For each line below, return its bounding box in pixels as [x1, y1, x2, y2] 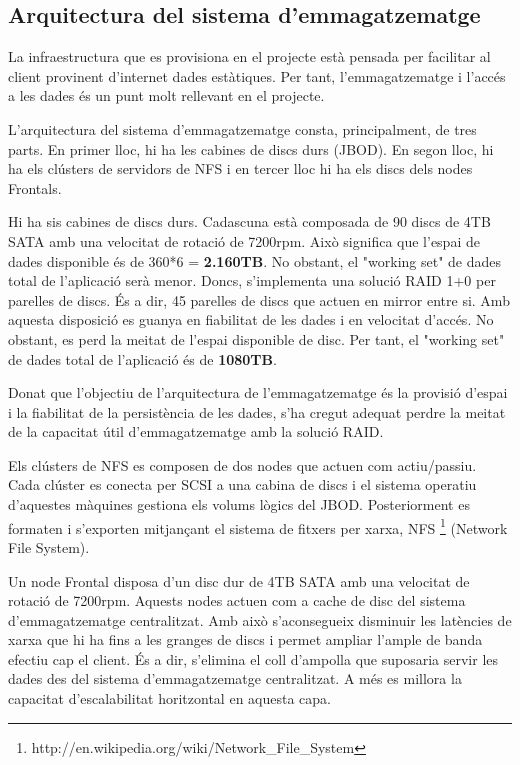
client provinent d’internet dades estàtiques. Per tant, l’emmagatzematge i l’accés [8, 65, 506, 86]
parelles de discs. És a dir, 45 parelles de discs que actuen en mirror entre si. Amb [8, 289, 510, 310]
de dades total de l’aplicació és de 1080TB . [8, 348, 277, 369]
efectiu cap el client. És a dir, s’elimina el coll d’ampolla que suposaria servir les [8, 648, 499, 669]
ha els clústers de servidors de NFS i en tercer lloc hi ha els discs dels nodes [8, 158, 473, 179]
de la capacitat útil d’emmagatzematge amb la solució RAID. [8, 421, 384, 442]
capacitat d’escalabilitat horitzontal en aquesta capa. [8, 688, 331, 709]
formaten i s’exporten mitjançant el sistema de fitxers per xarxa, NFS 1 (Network [8, 514, 508, 538]
